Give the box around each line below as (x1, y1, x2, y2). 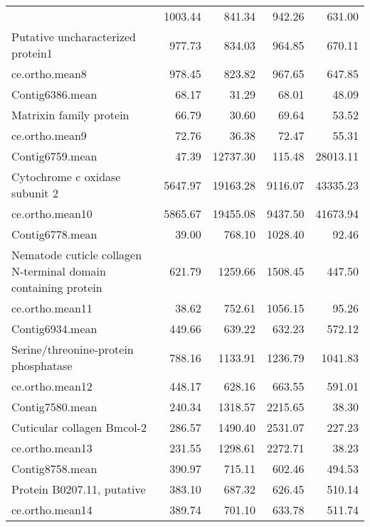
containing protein (11, 279, 102, 295)
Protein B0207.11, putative (11, 481, 146, 497)
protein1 (11, 45, 53, 61)
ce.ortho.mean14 (11, 501, 92, 518)
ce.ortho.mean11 (11, 300, 92, 316)
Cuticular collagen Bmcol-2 (11, 419, 147, 435)
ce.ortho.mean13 (11, 440, 92, 456)
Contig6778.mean (11, 226, 97, 242)
